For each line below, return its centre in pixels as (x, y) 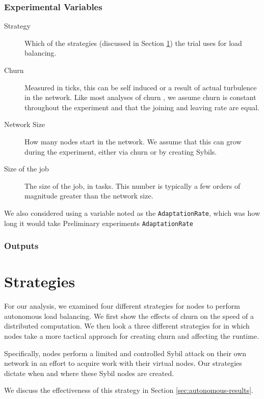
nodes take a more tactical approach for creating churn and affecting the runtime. (132, 336)
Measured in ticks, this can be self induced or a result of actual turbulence (141, 87)
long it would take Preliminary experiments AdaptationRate (99, 223)
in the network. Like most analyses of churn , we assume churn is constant (140, 97)
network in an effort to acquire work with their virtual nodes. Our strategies (123, 363)
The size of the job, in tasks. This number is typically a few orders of (133, 185)
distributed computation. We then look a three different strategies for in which (127, 326)
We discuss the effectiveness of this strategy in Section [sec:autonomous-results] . (129, 390)
